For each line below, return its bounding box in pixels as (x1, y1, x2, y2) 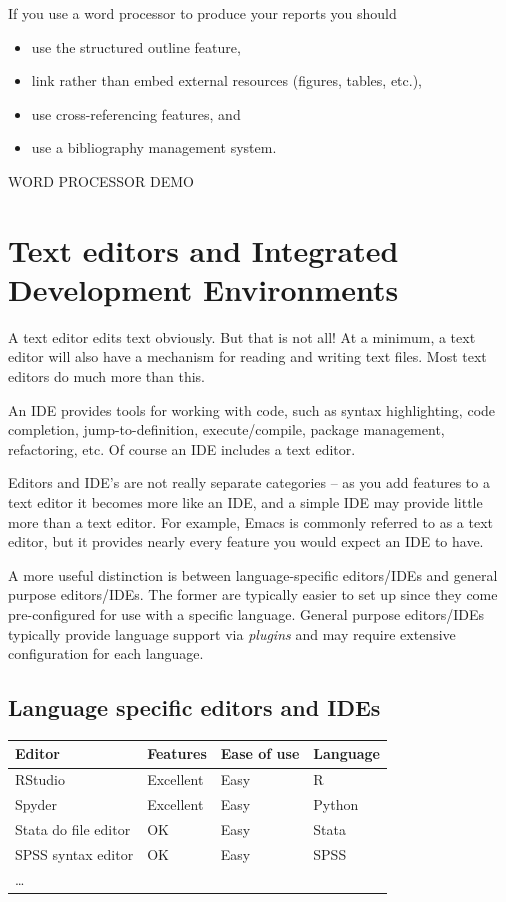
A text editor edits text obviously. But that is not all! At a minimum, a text (8, 326, 476, 347)
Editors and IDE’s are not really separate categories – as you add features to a (8, 472, 490, 493)
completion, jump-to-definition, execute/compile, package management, (8, 419, 445, 440)
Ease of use (220, 743, 300, 764)
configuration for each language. (8, 643, 204, 664)
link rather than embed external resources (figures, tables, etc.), (31, 70, 423, 91)
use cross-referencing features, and (31, 103, 241, 124)
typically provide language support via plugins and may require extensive (8, 623, 456, 644)
